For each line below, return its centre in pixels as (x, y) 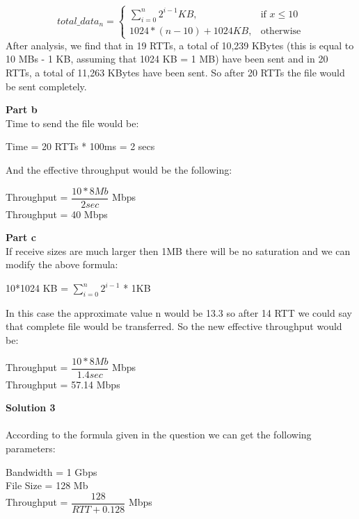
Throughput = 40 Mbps (57, 214)
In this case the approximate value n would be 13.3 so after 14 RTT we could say (179, 312)
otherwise (281, 31)
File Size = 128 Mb (47, 485)
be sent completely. (46, 86)
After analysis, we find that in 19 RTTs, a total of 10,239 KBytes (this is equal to (180, 45)
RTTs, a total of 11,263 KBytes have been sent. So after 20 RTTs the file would (175, 73)
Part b (22, 109)
